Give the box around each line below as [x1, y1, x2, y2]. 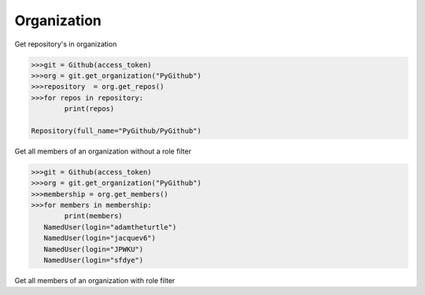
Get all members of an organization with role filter [14, 275, 176, 285]
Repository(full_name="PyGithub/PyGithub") [31, 126, 202, 135]
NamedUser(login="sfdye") [43, 256, 144, 264]
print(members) [64, 212, 124, 220]
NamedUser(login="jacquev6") [43, 234, 157, 243]
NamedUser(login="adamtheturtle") [43, 223, 177, 231]
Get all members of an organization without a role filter [14, 146, 192, 156]
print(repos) [64, 105, 115, 113]
